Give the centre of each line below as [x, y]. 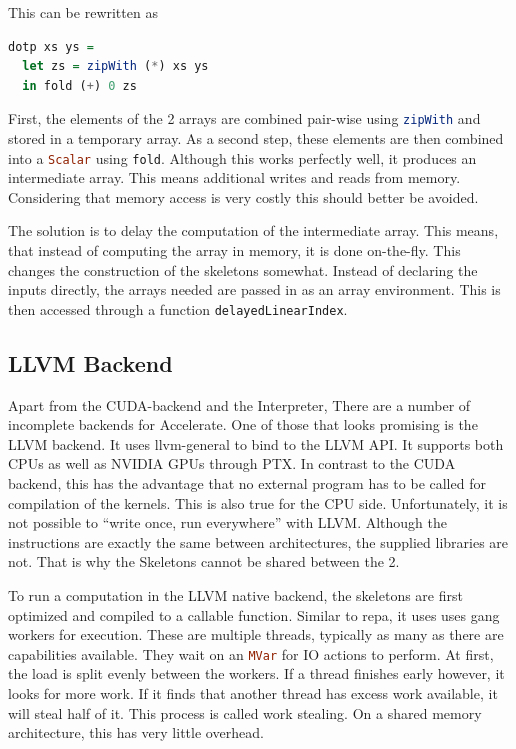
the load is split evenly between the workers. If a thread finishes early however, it [256, 673]
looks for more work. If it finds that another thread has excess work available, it [253, 693]
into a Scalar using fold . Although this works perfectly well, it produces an [242, 157]
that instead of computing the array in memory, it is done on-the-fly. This [234, 250]
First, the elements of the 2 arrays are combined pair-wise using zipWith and [244, 118]
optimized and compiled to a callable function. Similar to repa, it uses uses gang [254, 614]
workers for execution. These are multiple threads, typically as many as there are [256, 634]
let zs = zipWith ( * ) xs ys [115, 66]
